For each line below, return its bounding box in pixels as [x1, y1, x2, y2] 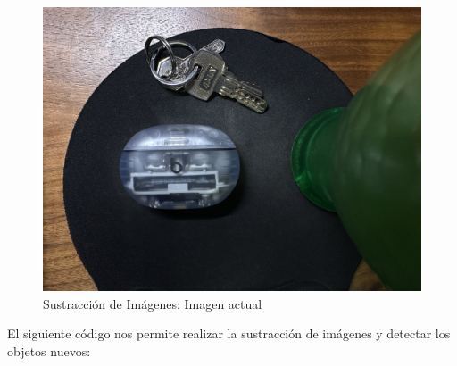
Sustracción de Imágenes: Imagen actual [43, 294, 262, 312]
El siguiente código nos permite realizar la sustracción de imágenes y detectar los [7, 324, 451, 343]
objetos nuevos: [7, 341, 91, 360]
